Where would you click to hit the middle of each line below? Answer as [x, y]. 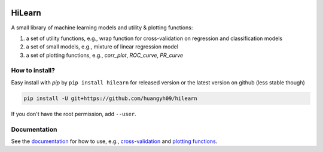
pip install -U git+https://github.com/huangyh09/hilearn [110, 98]
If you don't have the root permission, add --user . [74, 114]
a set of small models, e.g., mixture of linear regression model [102, 47]
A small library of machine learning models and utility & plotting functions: [102, 28]
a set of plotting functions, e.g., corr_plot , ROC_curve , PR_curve [105, 55]
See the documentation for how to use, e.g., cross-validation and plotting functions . [114, 141]
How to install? [33, 71]
